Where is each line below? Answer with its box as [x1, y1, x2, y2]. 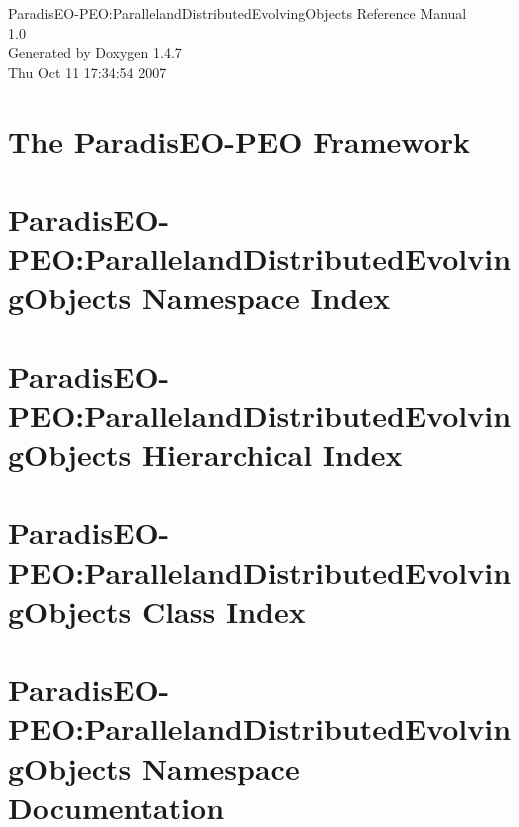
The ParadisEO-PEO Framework [8, 120, 471, 161]
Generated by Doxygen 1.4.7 [8, 42, 182, 63]
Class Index [141, 590, 306, 631]
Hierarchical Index [141, 434, 403, 475]
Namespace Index [141, 277, 391, 318]
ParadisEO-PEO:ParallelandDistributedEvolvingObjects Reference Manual [8, 3, 467, 23]
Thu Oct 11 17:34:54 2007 [8, 61, 167, 82]
